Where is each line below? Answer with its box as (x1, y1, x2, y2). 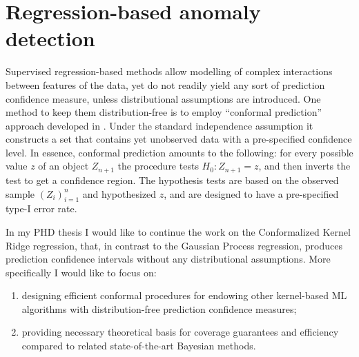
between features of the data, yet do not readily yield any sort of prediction (6, 77, 325, 92)
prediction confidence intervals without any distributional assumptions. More (6, 252, 331, 266)
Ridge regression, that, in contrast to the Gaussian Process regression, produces (6, 238, 343, 252)
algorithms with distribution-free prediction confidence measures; (21, 301, 297, 316)
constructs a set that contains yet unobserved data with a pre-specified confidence (6, 132, 352, 146)
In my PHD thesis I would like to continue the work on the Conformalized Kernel (6, 224, 351, 238)
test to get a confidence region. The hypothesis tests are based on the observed (6, 172, 339, 187)
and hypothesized (82, 186, 157, 201)
